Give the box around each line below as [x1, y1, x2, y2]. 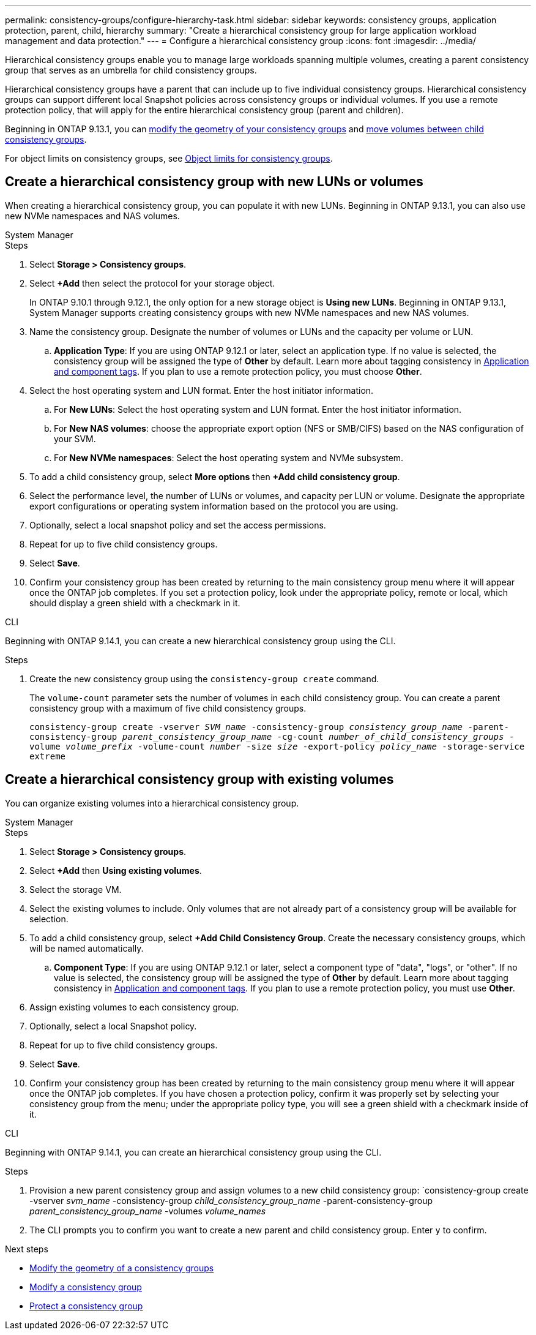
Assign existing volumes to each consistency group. [29, 1001, 239, 1012]
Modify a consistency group [29, 1281, 142, 1292]
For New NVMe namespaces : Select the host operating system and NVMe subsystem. [54, 452, 404, 463]
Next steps [5, 1243, 48, 1254]
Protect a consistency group [29, 1300, 143, 1311]
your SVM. [54, 433, 96, 444]
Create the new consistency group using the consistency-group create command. [29, 673, 379, 684]
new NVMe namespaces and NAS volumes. [5, 210, 180, 221]
